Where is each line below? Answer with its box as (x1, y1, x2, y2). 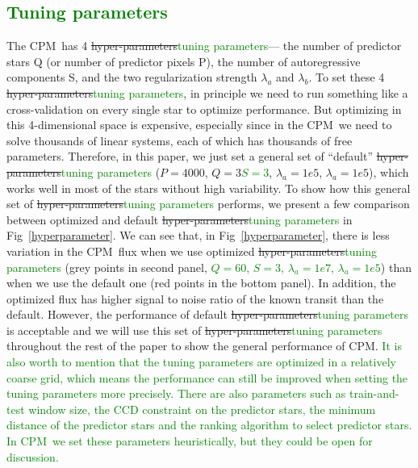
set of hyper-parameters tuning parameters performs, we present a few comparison (6, 195, 410, 212)
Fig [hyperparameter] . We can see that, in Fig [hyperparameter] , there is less (6, 227, 390, 244)
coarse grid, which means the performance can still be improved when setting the (6, 369, 408, 386)
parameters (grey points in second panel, (6, 258, 207, 275)
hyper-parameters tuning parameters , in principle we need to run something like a (6, 84, 408, 101)
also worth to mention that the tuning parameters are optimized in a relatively (6, 353, 396, 370)
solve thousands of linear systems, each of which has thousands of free (6, 132, 353, 148)
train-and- (349, 385, 399, 402)
